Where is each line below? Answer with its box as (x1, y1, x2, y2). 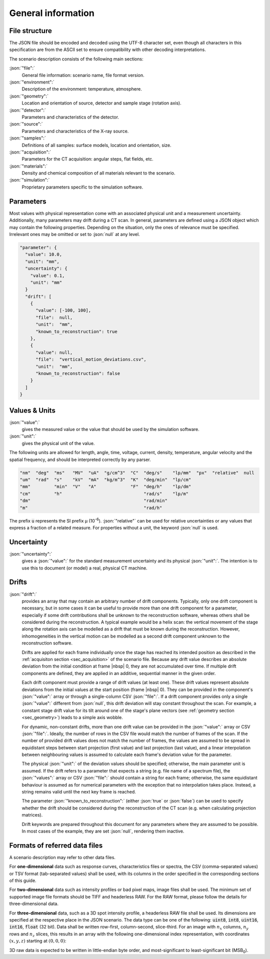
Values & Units (9, 406, 56, 414)
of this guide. (9, 877, 37, 883)
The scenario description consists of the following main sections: (9, 55, 143, 62)
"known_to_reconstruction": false (35, 370, 120, 376)
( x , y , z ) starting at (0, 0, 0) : (9, 938, 66, 944)
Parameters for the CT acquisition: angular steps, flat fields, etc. (21, 156, 153, 162)
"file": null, (35, 314, 73, 320)
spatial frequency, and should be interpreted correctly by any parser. (9, 456, 151, 462)
